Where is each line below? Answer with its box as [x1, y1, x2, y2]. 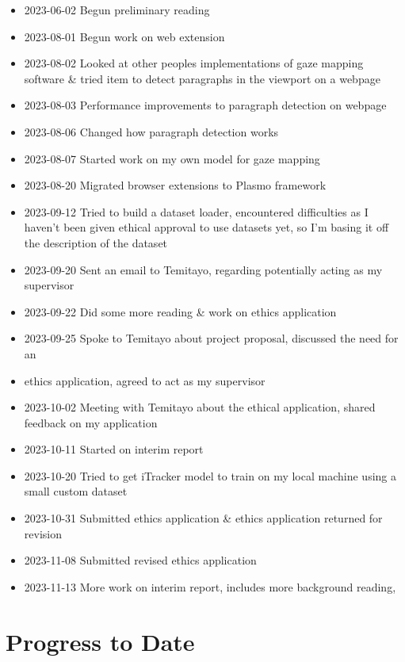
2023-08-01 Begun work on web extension [24, 28, 225, 44]
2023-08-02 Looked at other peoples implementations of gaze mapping [24, 55, 364, 71]
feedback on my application [24, 414, 158, 430]
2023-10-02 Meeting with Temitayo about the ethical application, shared [24, 399, 376, 415]
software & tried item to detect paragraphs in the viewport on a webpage [24, 70, 380, 86]
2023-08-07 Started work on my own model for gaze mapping [24, 150, 320, 166]
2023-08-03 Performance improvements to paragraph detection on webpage [24, 97, 387, 113]
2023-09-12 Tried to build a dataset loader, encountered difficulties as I [24, 203, 369, 220]
